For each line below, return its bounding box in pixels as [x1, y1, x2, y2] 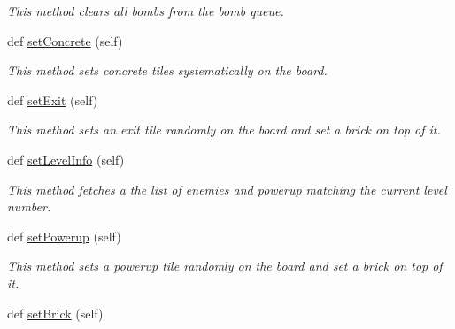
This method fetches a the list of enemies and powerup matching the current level [7, 180, 447, 198]
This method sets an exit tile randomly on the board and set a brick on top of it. [7, 120, 441, 139]
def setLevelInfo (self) [7, 149, 125, 168]
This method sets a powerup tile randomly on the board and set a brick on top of [7, 256, 443, 275]
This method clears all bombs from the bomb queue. [7, 2, 284, 19]
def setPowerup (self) [7, 226, 121, 245]
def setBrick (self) [7, 303, 104, 322]
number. [7, 197, 51, 216]
